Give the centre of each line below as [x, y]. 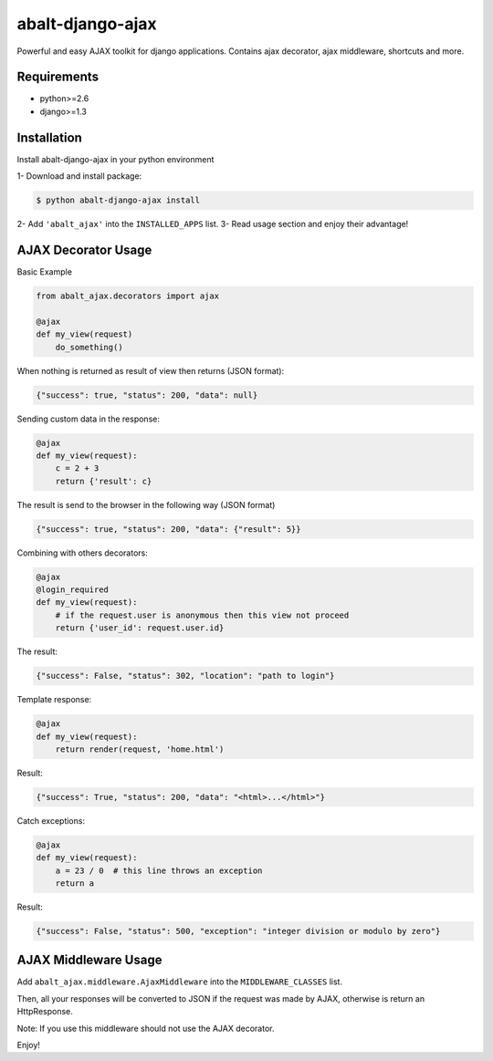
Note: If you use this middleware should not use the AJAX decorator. [146, 1028]
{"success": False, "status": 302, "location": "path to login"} [185, 676]
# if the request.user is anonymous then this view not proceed [202, 615]
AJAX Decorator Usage [84, 250]
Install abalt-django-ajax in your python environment [115, 159]
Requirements [58, 77]
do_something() [89, 347]
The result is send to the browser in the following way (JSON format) [146, 504]
